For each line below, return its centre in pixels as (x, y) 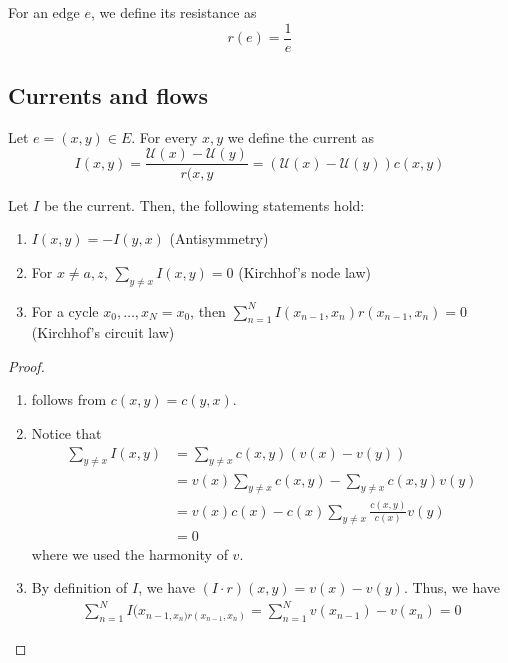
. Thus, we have (451, 587)
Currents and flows (108, 95)
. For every (164, 136)
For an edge (44, 12)
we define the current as (301, 136)
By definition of (79, 587)
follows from (69, 399)
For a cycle (65, 310)
